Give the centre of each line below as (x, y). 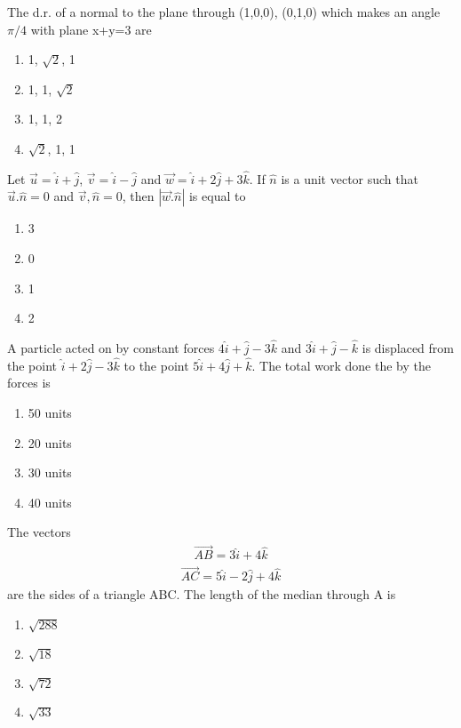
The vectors (39, 532)
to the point (156, 365)
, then (138, 196)
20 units (50, 442)
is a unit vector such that (350, 178)
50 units (50, 412)
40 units (50, 502)
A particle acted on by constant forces (111, 347)
